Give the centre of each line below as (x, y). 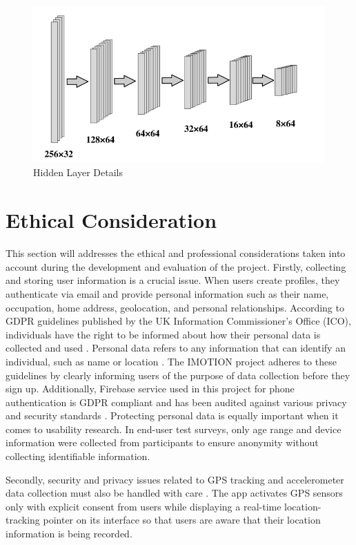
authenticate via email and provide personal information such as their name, (167, 293)
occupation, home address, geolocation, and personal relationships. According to (175, 307)
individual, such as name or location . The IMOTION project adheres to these (171, 361)
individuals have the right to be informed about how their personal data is (163, 334)
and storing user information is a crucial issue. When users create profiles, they (173, 280)
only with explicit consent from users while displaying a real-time (144, 506)
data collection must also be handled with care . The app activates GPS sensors (174, 493)
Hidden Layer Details (78, 172)
